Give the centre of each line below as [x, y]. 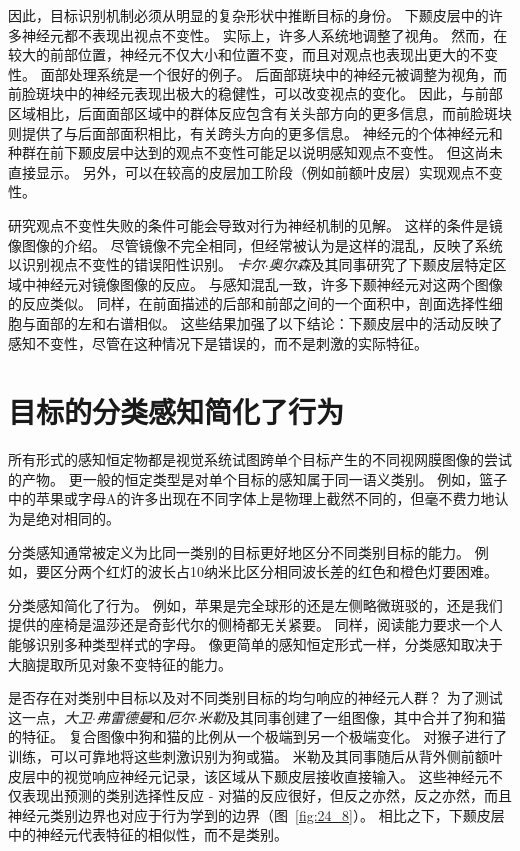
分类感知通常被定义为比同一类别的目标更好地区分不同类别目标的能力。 [239, 551]
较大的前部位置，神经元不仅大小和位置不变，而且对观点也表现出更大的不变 [253, 54]
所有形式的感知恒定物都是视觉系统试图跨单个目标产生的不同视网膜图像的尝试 [260, 459]
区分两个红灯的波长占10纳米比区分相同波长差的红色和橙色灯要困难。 [273, 571]
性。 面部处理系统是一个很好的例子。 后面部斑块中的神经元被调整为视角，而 [258, 73]
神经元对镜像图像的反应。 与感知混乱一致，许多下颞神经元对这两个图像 [269, 283]
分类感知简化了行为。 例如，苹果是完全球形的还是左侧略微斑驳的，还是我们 [255, 604]
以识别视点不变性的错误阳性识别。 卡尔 [136, 264]
